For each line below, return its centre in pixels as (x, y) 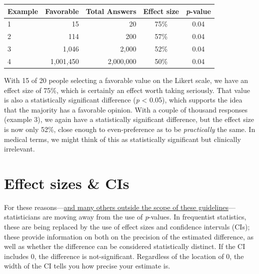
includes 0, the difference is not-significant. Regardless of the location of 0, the (124, 256)
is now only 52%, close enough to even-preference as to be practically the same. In (130, 129)
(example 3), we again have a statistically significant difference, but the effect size (129, 119)
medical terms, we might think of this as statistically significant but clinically (122, 139)
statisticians (22, 217)
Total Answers (111, 11)
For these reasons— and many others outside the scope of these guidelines (116, 207)
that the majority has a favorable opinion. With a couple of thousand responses (126, 109)
